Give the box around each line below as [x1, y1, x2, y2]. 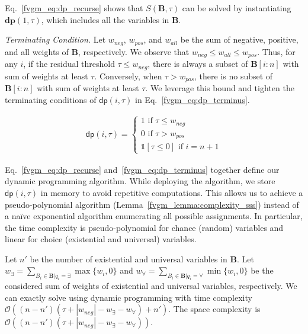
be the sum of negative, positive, [180, 33, 299, 46]
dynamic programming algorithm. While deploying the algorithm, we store [5, 175, 275, 187]
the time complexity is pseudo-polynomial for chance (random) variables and [5, 221, 284, 233]
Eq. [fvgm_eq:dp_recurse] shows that [5, 2, 143, 14]
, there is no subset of [194, 69, 273, 82]
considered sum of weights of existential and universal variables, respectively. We [5, 280, 297, 292]
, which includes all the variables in [41, 13, 169, 25]
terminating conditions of [5, 93, 97, 105]
